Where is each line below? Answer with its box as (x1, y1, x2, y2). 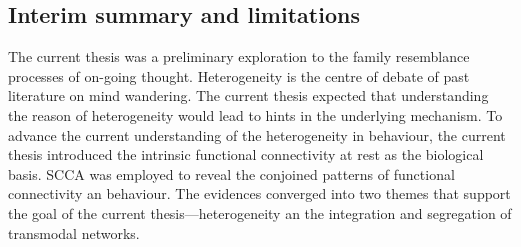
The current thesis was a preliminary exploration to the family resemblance (8, 46, 470, 67)
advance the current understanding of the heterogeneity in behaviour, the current (8, 124, 506, 145)
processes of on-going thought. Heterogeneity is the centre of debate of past (8, 65, 470, 86)
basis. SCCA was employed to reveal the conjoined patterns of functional (8, 163, 455, 184)
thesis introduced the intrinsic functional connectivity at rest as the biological (8, 144, 484, 165)
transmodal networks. (8, 222, 140, 243)
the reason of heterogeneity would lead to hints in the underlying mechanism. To (8, 104, 503, 125)
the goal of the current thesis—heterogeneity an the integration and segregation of (8, 202, 512, 223)
